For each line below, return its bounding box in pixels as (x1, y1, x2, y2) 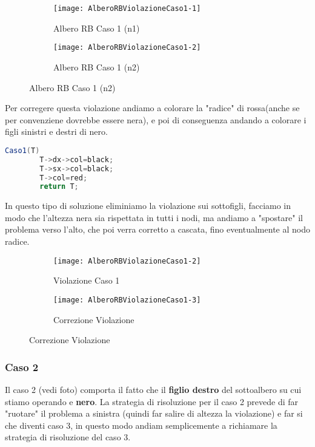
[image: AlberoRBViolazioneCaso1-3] (53, 295, 201, 304)
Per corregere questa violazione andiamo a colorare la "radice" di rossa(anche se (5, 101, 300, 114)
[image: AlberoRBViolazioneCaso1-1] (53, 4, 201, 13)
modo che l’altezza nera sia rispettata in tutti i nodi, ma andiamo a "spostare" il (5, 211, 303, 223)
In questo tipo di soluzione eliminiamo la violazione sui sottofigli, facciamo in (5, 199, 291, 212)
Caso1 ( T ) (5, 146, 40, 155)
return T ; (39, 182, 79, 191)
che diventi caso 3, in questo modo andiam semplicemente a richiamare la (5, 418, 277, 431)
